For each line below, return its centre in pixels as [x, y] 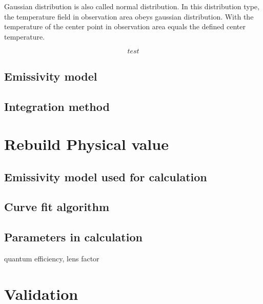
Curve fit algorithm [57, 207]
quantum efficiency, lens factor [52, 259]
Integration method [57, 106]
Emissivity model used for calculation [106, 176]
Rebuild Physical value [86, 144]
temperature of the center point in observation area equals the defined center [125, 26]
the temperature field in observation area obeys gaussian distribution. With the [129, 16]
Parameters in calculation [73, 237]
